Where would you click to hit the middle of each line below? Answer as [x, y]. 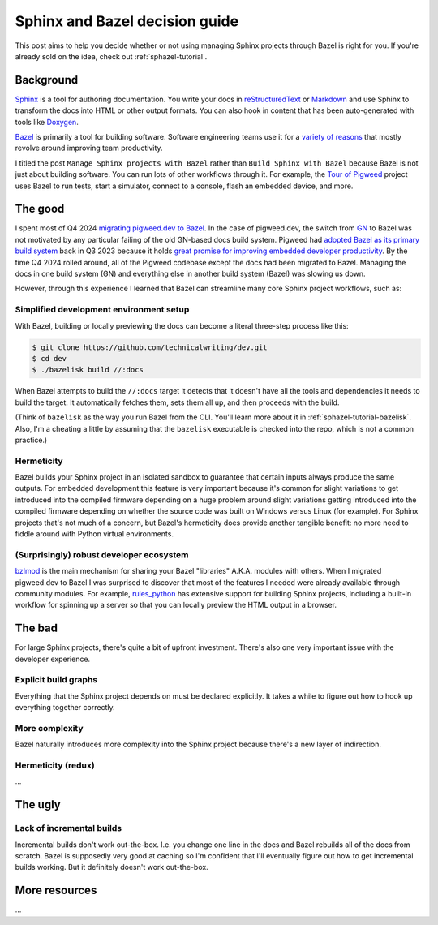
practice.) [31, 440]
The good [40, 209]
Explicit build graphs [56, 680]
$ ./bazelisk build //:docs [88, 370]
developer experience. [53, 659]
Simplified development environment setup [102, 310]
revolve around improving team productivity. [89, 148]
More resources [56, 891]
